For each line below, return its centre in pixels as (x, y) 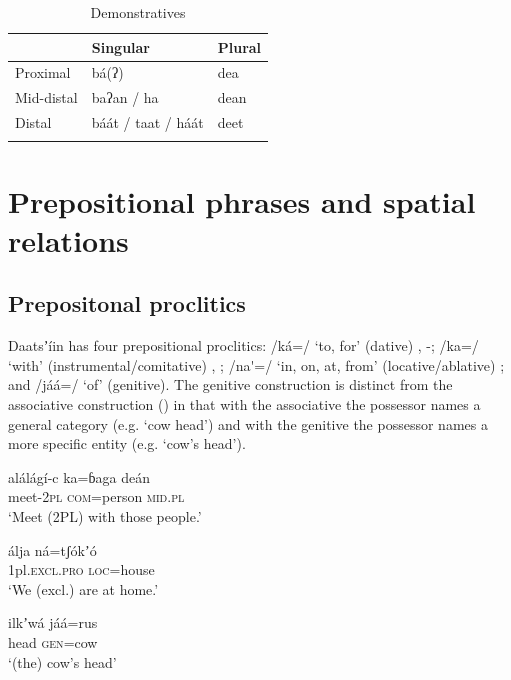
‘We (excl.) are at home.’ (83, 588)
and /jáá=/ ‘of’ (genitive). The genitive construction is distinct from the (230, 384)
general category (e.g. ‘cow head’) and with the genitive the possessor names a (248, 423)
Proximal (43, 72)
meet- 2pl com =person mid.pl (96, 496)
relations (68, 239)
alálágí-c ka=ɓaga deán (79, 476)
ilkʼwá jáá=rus (53, 622)
